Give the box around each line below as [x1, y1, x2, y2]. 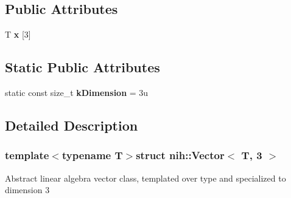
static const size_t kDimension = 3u [5, 86, 149, 98]
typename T [61, 148, 123, 163]
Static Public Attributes [5, 58, 160, 77]
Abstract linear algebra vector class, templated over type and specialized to [5, 171, 286, 184]
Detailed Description [5, 115, 138, 134]
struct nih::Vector [136, 148, 225, 163]
